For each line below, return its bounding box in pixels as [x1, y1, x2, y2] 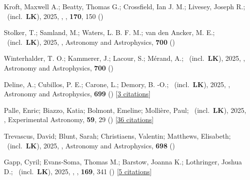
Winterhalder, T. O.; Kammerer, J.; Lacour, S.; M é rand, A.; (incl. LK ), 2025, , [4, 53, 245, 63]
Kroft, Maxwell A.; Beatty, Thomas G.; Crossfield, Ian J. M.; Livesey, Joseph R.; [4, 1, 245, 11]
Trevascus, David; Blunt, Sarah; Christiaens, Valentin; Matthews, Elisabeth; [4, 130, 231, 141]
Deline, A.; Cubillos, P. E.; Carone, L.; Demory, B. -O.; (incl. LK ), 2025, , [4, 79, 231, 89]
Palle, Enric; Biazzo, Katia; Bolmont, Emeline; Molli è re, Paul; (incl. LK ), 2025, [4, 105, 247, 115]
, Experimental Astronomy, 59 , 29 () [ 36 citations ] [4, 114, 154, 125]
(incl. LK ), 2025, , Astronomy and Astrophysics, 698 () [7, 140, 175, 150]
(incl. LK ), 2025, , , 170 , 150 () [7, 11, 104, 21]
